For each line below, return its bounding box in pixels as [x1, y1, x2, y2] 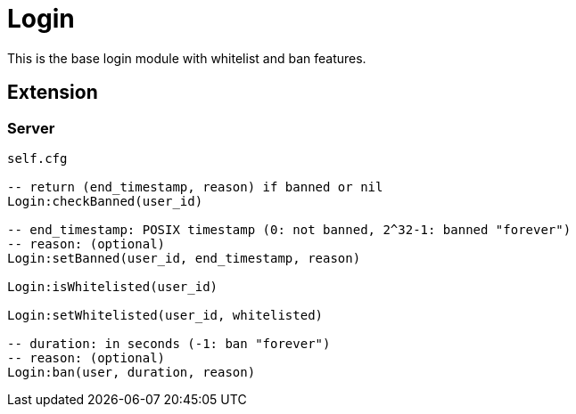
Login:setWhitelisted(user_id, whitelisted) [7, 307, 324, 322]
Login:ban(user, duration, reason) [7, 364, 256, 379]
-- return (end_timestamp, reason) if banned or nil [7, 179, 383, 194]
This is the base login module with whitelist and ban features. [7, 50, 366, 66]
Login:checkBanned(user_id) [7, 193, 203, 208]
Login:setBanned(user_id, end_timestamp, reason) [7, 250, 361, 265]
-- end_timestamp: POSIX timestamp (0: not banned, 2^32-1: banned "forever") [7, 222, 572, 237]
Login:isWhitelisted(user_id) [7, 279, 218, 294]
